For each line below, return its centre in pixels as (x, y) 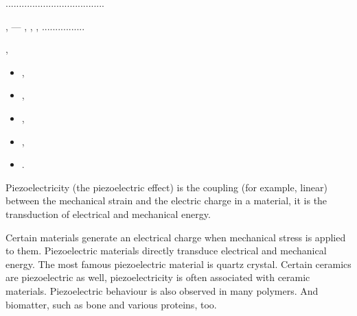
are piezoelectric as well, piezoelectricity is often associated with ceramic (158, 277)
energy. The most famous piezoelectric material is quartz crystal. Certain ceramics (178, 264)
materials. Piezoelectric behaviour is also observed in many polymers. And (162, 290)
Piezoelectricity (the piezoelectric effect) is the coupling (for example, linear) (166, 187)
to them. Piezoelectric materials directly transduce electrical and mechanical (166, 251)
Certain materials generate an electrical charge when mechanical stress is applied (176, 237)
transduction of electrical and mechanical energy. (108, 214)
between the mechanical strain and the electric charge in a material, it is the (166, 200)
